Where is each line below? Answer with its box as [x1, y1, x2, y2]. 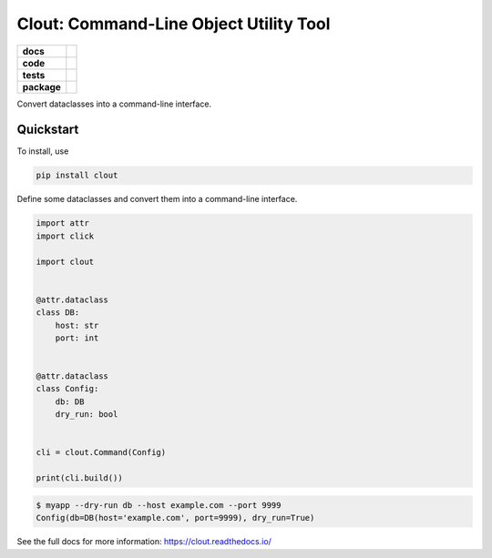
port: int [55, 332, 99, 343]
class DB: [36, 308, 80, 318]
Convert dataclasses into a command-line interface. [16, 98, 212, 109]
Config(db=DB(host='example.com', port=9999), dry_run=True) [36, 512, 315, 523]
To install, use [16, 146, 69, 157]
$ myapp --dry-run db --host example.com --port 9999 [36, 500, 282, 510]
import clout [36, 256, 95, 267]
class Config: [36, 383, 99, 394]
